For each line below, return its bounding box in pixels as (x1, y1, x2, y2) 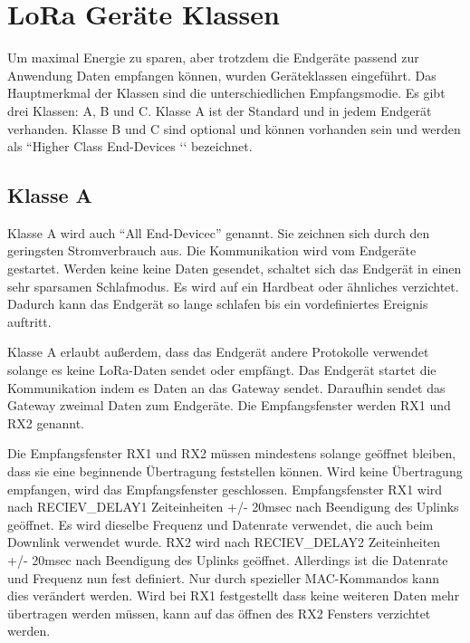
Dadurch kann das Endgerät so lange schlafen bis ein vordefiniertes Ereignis (7, 294, 428, 313)
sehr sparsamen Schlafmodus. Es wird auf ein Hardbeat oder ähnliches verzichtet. (7, 276, 459, 295)
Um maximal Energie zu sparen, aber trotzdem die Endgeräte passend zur (7, 48, 419, 67)
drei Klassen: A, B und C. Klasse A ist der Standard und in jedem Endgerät (7, 101, 432, 120)
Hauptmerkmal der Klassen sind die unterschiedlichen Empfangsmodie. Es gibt (7, 83, 446, 102)
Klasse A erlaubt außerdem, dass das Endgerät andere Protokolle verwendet (7, 342, 429, 361)
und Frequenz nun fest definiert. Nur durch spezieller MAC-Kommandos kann (7, 568, 440, 587)
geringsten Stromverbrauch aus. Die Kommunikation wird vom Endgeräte (7, 241, 417, 260)
